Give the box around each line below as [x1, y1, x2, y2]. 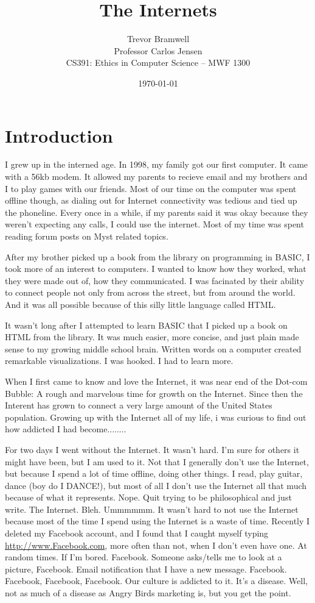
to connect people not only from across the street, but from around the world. [5, 286, 296, 299]
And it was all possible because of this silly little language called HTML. [5, 298, 276, 310]
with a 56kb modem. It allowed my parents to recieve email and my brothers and [5, 170, 308, 183]
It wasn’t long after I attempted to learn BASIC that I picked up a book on [5, 318, 288, 331]
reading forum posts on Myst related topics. [5, 230, 168, 242]
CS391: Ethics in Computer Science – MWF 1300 [66, 56, 251, 69]
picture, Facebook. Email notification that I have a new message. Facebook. [5, 562, 287, 575]
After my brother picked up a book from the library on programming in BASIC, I [5, 250, 310, 263]
